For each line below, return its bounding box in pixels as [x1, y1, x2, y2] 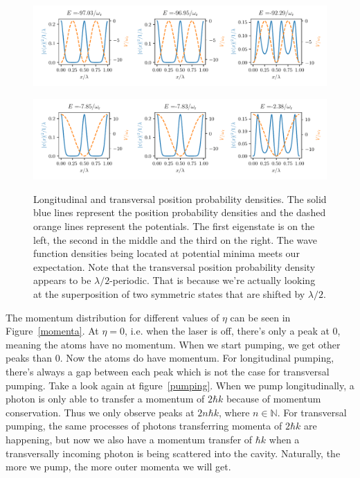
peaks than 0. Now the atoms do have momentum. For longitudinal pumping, [6, 351, 334, 365]
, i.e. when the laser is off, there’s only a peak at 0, [125, 324, 341, 338]
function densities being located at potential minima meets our [33, 246, 300, 260]
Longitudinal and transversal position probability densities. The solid [33, 191, 327, 206]
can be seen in [230, 310, 291, 324]
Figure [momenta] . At [6, 324, 99, 338]
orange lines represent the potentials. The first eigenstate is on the [33, 219, 315, 233]
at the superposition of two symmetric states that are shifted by [33, 287, 305, 301]
